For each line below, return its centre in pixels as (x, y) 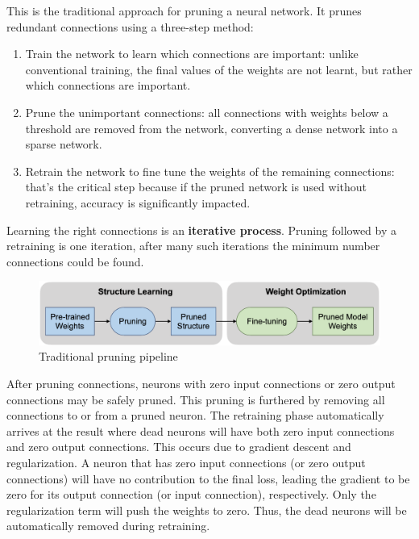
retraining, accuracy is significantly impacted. (138, 202)
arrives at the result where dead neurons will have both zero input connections (201, 430)
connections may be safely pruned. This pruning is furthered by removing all (196, 399)
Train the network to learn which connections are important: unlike (192, 54)
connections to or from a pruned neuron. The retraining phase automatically (195, 415)
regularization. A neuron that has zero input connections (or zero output (186, 462)
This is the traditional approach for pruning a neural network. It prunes (184, 10)
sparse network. (64, 144)
